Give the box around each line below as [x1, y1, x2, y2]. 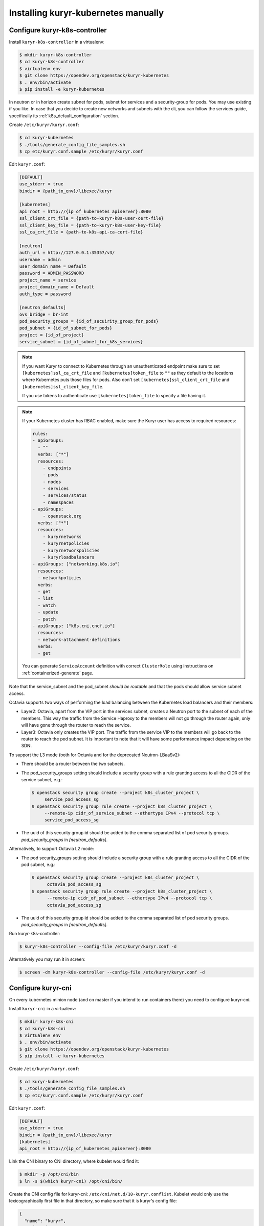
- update [37, 610, 59, 615]
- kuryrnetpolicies [43, 541, 90, 546]
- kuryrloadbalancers [43, 555, 95, 560]
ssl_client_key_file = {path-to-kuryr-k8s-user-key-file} [19, 222, 161, 228]
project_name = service [19, 277, 77, 283]
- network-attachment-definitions [37, 637, 121, 642]
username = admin [19, 256, 61, 262]
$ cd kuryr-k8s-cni [19, 1025, 66, 1031]
